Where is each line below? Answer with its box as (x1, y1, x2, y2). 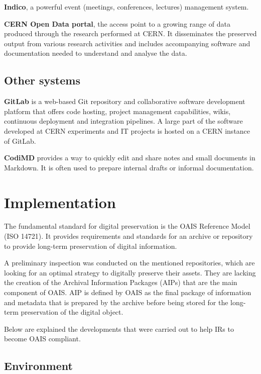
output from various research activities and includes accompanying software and (4, 38, 250, 48)
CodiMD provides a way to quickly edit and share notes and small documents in (4, 152, 255, 163)
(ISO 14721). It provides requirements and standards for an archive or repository (4, 231, 253, 241)
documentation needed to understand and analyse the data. (4, 48, 187, 58)
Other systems (4, 72, 80, 88)
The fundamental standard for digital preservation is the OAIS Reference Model (4, 221, 250, 231)
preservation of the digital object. (21, 307, 123, 317)
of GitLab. (4, 135, 36, 146)
